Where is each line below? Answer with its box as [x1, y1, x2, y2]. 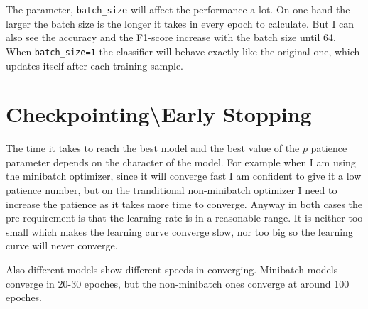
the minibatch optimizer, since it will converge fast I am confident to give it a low [6, 168, 362, 183]
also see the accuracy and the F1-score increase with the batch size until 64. [6, 30, 336, 45]
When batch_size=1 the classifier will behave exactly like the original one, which [6, 43, 360, 58]
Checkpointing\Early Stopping [6, 99, 312, 129]
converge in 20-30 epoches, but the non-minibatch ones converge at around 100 [6, 276, 350, 291]
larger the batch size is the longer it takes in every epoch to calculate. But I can [6, 16, 355, 31]
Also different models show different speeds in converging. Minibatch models [6, 261, 338, 276]
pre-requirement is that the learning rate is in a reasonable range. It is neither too [6, 210, 363, 225]
